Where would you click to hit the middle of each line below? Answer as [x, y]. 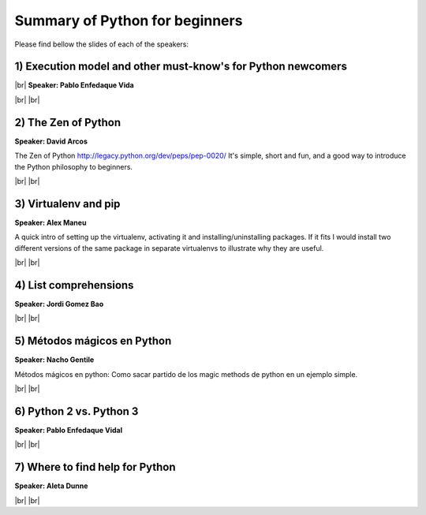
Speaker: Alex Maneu [50, 222]
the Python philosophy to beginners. [74, 166]
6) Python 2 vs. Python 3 [77, 411]
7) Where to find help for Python [95, 467]
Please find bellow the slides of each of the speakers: [102, 44]
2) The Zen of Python [68, 122]
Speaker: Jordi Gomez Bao [59, 304]
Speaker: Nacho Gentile [54, 360]
